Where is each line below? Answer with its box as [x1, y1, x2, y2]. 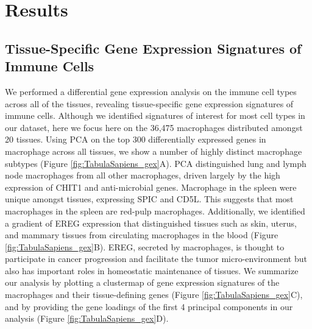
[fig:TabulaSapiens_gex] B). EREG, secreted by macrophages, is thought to [5, 240, 285, 253]
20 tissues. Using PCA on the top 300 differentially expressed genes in [5, 133, 266, 146]
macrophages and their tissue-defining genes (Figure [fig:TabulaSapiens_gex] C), [5, 288, 303, 301]
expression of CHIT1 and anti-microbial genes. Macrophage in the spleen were [5, 180, 297, 193]
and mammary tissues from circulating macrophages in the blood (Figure [5, 228, 278, 241]
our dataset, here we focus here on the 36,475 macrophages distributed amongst [5, 121, 303, 133]
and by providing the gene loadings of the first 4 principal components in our [5, 300, 293, 313]
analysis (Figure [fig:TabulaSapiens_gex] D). [5, 312, 169, 325]
